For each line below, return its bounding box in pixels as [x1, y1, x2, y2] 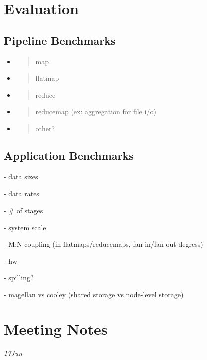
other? [35, 123, 55, 133]
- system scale [4, 222, 46, 232]
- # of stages [4, 205, 43, 215]
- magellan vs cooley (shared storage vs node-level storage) [4, 289, 184, 299]
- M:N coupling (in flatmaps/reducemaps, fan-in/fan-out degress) [4, 239, 203, 249]
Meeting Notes [4, 318, 108, 339]
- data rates [4, 188, 39, 199]
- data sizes [4, 171, 38, 182]
